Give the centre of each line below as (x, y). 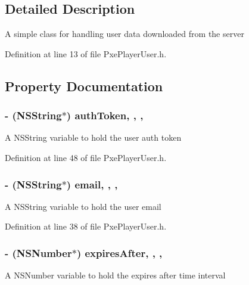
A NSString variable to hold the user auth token (93, 137)
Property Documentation (84, 86)
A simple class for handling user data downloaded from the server (125, 34)
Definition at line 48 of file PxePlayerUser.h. (86, 157)
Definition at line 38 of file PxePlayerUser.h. (86, 226)
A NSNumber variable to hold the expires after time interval (115, 275)
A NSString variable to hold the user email (83, 206)
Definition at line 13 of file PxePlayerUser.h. (86, 53)
